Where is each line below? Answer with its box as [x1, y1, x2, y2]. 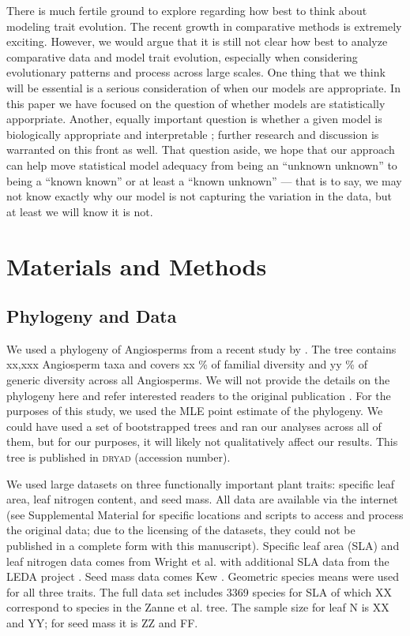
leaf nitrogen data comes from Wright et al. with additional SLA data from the [6, 552, 389, 569]
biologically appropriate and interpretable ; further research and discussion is [6, 125, 379, 142]
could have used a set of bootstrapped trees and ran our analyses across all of [6, 417, 382, 434]
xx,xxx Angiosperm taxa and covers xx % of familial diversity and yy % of [6, 356, 367, 372]
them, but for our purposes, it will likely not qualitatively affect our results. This [6, 433, 398, 450]
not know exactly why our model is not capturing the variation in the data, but [6, 188, 392, 204]
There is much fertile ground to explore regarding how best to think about [6, 2, 367, 18]
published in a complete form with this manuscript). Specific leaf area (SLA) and [6, 537, 400, 554]
